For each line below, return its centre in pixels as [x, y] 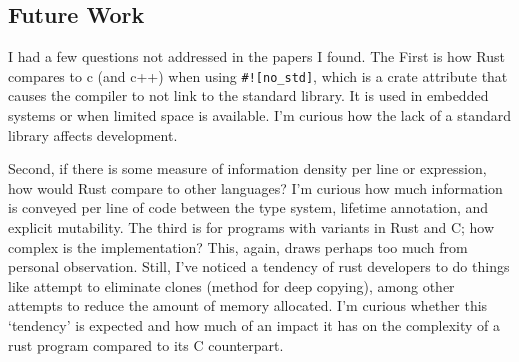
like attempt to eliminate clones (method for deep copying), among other [231, 285]
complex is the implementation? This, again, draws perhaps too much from [238, 246]
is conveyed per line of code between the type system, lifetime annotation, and [248, 207]
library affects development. [93, 134]
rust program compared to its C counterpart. [146, 344]
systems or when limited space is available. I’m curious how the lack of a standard [260, 115]
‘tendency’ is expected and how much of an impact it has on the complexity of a [254, 324]
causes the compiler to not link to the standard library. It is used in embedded [248, 95]
